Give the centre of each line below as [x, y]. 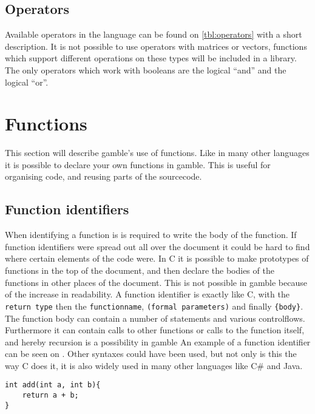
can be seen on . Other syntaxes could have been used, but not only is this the [151, 354]
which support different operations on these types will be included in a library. [151, 58]
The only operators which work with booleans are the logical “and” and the [146, 70]
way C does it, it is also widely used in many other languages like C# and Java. [154, 365]
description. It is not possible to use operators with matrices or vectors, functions [156, 46]
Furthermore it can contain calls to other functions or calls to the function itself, [155, 330]
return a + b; [50, 395]
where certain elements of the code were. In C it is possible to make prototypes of [157, 258]
